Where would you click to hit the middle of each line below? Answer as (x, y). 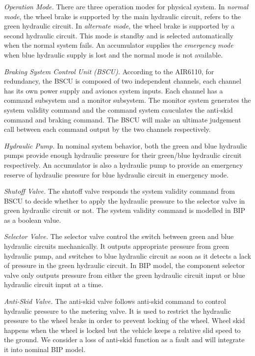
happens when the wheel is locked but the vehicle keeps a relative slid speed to (122, 330)
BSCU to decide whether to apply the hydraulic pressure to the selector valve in (125, 200)
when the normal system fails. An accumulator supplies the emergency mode (119, 45)
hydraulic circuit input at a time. (54, 284)
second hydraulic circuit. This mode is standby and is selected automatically (119, 35)
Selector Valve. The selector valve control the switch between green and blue (119, 236)
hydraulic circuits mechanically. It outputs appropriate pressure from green (117, 246)
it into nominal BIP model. (45, 349)
